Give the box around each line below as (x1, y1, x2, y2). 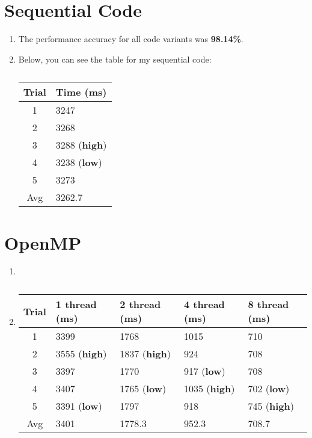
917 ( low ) (183, 364, 225, 378)
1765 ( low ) (120, 381, 167, 396)
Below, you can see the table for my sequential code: (18, 52, 212, 65)
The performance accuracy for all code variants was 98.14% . (18, 32, 243, 45)
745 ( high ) (248, 399, 295, 413)
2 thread (120, 297, 161, 312)
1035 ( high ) (183, 381, 235, 396)
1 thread (55, 297, 97, 312)
